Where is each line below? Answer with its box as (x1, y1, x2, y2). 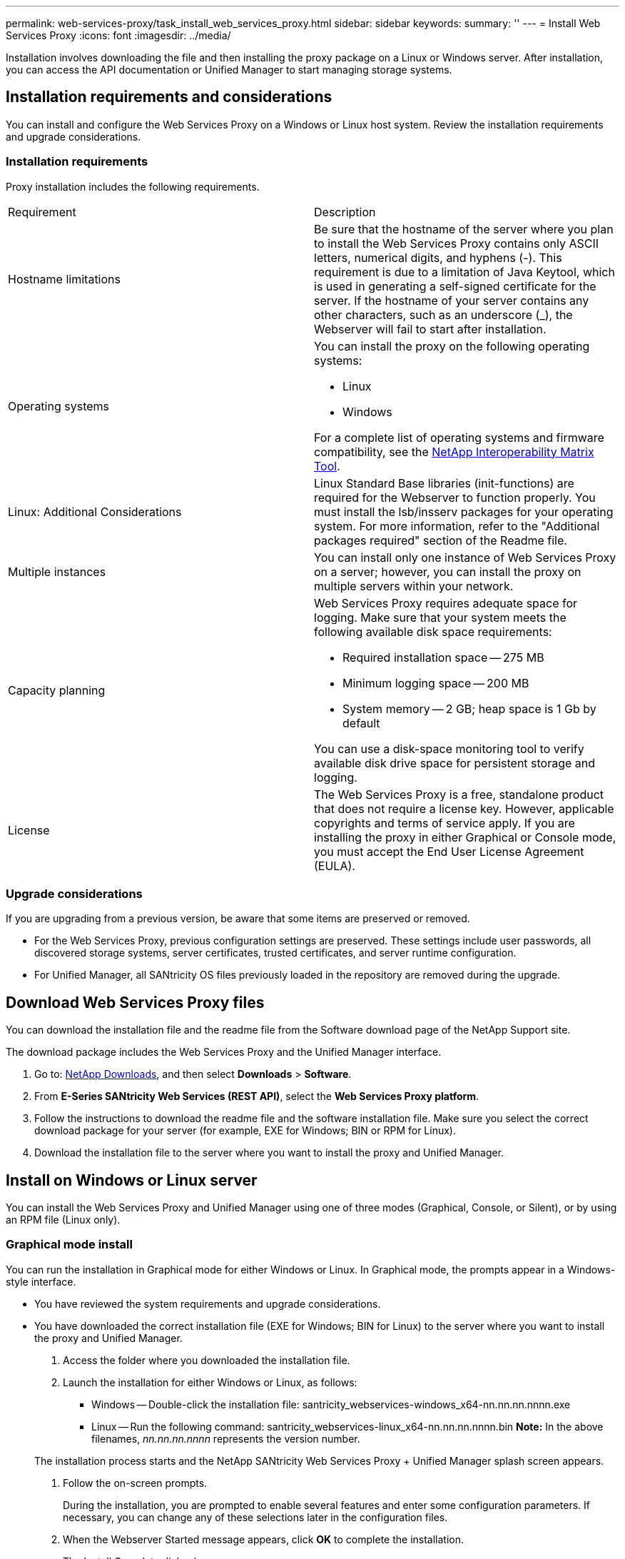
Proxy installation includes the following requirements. (6, 180, 260, 193)
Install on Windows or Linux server (6, 1171, 258, 1189)
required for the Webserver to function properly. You (314, 490, 596, 505)
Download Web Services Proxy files (6, 993, 265, 1011)
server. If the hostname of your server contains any (314, 293, 589, 308)
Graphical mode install (6, 1237, 133, 1252)
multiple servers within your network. (314, 578, 514, 593)
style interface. (6, 1275, 76, 1288)
